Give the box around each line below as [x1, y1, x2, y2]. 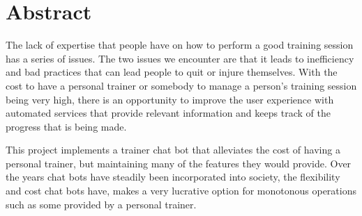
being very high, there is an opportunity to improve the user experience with [6, 92, 334, 106]
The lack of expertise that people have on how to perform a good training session [6, 38, 354, 52]
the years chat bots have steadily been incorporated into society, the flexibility [6, 169, 340, 184]
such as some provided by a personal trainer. [6, 197, 197, 211]
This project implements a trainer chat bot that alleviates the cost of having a [6, 142, 340, 157]
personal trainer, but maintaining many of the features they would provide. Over [6, 156, 352, 170]
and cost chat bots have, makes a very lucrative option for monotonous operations [6, 183, 356, 198]
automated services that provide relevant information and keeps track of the [6, 106, 331, 120]
